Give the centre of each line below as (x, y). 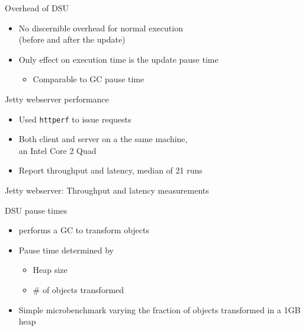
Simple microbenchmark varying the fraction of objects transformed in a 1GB (160, 309)
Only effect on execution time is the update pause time (118, 59)
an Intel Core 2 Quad (57, 150)
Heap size (50, 270)
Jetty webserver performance (57, 99)
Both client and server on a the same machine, (103, 139)
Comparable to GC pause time (89, 79)
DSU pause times (36, 210)
